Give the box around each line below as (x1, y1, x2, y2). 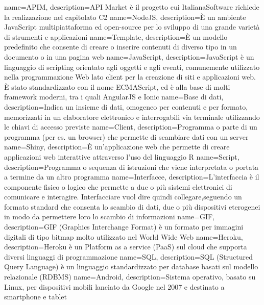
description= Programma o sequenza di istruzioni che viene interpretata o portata (4, 161, 259, 172)
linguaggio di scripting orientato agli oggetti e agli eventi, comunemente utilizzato (4, 61, 260, 72)
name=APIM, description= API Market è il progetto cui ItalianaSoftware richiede (4, 2, 259, 12)
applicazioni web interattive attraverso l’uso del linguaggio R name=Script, (4, 151, 239, 162)
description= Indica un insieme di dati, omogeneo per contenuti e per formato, (4, 101, 248, 112)
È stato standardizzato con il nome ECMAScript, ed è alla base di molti (4, 81, 230, 92)
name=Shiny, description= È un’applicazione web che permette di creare (4, 141, 230, 152)
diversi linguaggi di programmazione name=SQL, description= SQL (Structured (4, 251, 253, 262)
